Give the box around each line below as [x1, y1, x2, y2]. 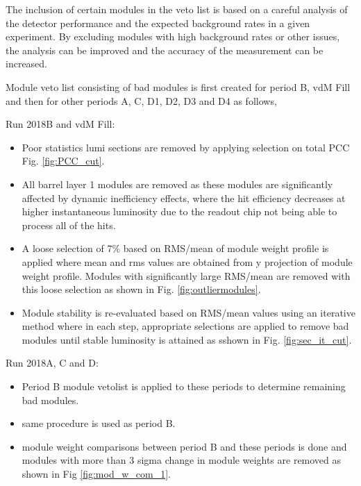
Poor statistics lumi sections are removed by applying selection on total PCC [22, 140, 350, 154]
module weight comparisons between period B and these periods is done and [22, 439, 347, 453]
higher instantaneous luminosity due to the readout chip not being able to [22, 204, 337, 219]
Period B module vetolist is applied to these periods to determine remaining [22, 379, 346, 394]
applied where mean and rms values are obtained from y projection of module [22, 254, 353, 269]
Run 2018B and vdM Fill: [6, 117, 115, 131]
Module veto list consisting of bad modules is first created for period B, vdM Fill [6, 79, 351, 94]
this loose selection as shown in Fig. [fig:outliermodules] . [22, 282, 261, 296]
